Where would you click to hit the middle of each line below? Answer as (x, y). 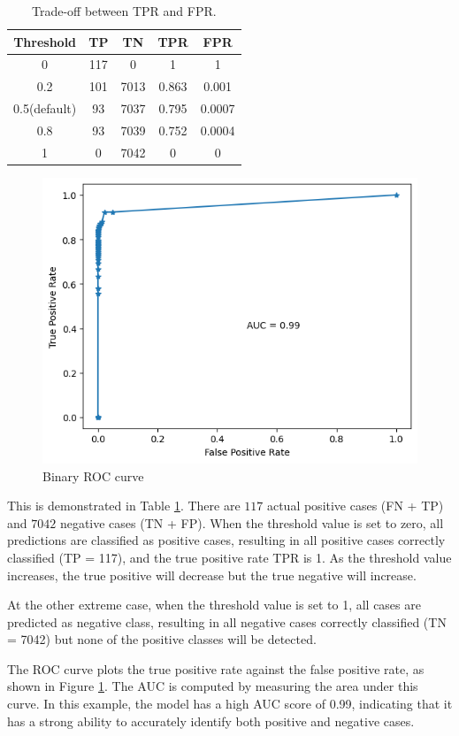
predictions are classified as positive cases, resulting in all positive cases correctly (226, 540)
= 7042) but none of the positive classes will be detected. (162, 639)
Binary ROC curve (93, 475)
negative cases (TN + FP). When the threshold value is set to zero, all (252, 522)
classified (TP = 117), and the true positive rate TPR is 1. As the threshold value (229, 557)
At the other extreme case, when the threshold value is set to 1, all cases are (214, 605)
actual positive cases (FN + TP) (355, 506)
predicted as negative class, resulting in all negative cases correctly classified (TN (227, 621)
